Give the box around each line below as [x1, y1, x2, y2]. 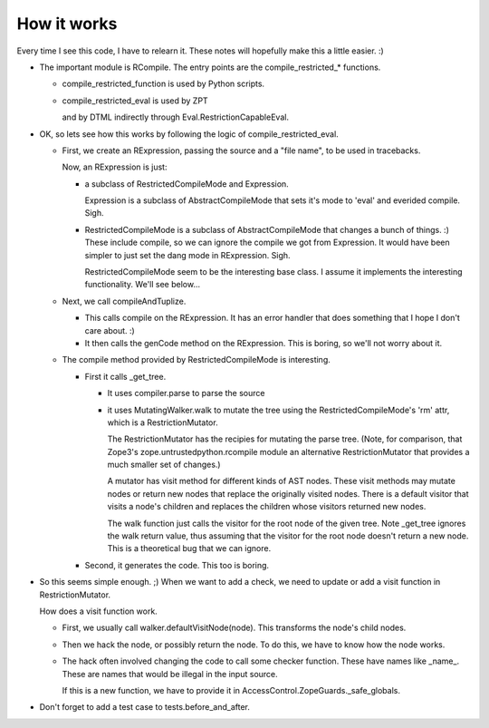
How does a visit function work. [39, 606, 158, 616]
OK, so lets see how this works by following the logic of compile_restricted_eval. [39, 128, 339, 140]
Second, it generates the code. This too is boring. [84, 559, 270, 570]
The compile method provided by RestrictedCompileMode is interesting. [62, 354, 331, 365]
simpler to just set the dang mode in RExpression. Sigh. [84, 249, 291, 260]
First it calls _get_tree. [84, 371, 167, 382]
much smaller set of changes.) [107, 459, 221, 471]
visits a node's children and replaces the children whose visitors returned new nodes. [107, 501, 427, 512]
